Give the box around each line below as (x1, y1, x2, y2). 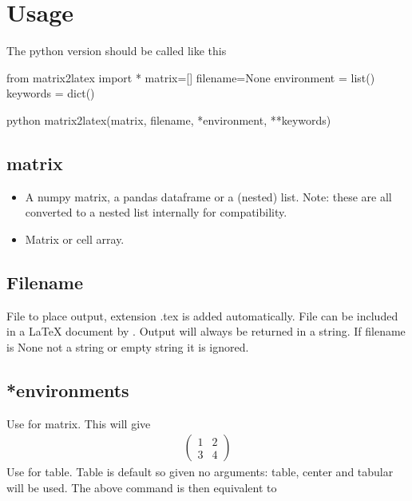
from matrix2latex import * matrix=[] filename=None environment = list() (6, 69, 375, 85)
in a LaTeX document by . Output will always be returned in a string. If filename (6, 323, 406, 340)
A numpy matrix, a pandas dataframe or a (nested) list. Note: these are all (25, 188, 392, 205)
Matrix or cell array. (25, 230, 125, 247)
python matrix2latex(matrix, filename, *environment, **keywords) (6, 111, 331, 128)
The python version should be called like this (6, 42, 227, 59)
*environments (6, 377, 129, 402)
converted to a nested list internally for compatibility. (25, 204, 287, 221)
